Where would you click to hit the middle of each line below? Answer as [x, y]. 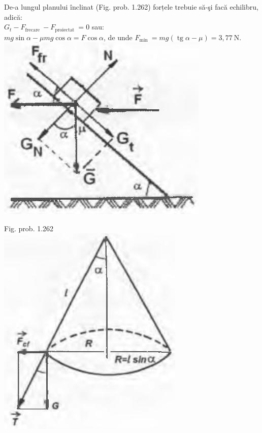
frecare [32, 30]
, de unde [118, 37]
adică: [13, 17]
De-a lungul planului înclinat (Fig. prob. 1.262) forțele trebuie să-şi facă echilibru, [131, 7]
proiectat [65, 30]
